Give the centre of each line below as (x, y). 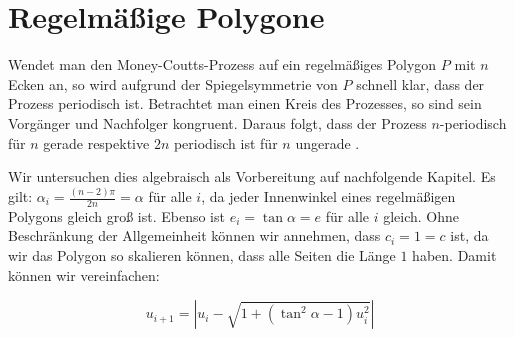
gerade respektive (96, 142)
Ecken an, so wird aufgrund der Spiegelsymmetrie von (173, 83)
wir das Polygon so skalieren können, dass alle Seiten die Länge (202, 255)
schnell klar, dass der (420, 83)
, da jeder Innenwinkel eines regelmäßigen (328, 196)
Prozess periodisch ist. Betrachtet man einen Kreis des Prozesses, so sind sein (245, 103)
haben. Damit (454, 255)
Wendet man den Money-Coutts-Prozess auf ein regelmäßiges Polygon (222, 64)
